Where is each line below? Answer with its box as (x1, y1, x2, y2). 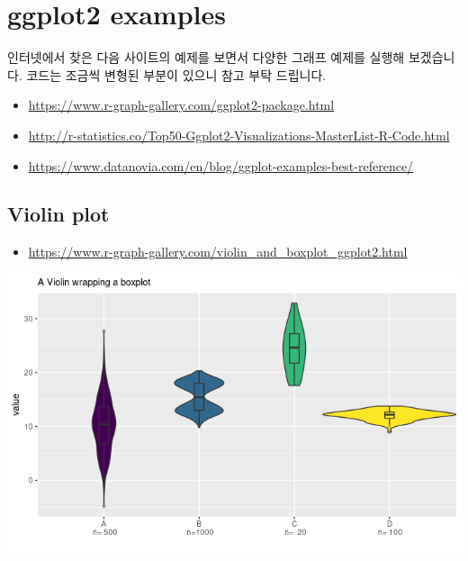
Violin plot (7, 200, 110, 228)
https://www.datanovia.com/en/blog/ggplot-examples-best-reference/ (28, 156, 414, 175)
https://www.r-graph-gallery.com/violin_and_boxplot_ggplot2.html (28, 242, 408, 261)
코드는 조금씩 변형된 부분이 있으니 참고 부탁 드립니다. (26, 65, 327, 84)
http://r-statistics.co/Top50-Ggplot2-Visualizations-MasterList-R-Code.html (28, 125, 450, 144)
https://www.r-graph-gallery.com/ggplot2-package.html (28, 95, 335, 114)
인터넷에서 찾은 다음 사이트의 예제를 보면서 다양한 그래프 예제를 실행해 (7, 48, 405, 67)
